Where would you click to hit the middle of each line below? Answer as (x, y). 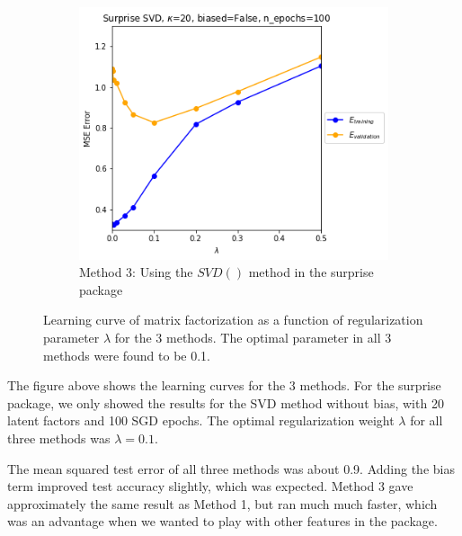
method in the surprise (311, 272)
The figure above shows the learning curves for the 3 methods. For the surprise (224, 385)
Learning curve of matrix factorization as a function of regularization (233, 320)
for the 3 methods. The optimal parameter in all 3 (253, 338)
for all (426, 420)
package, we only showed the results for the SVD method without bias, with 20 (226, 402)
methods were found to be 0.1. (127, 355)
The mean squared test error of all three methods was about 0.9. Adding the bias (231, 468)
